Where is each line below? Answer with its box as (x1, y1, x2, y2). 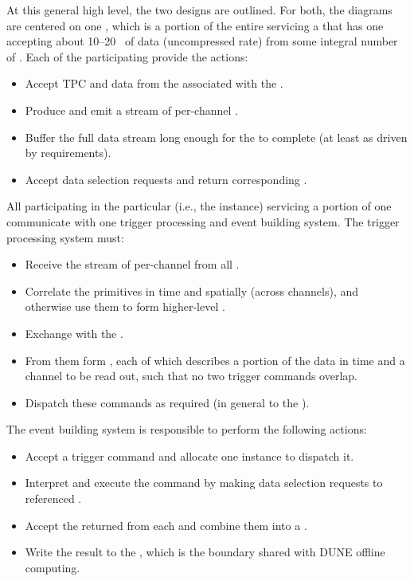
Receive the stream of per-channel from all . (25, 256, 240, 273)
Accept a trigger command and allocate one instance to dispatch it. (25, 447, 354, 464)
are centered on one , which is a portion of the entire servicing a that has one (6, 17, 384, 33)
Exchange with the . (25, 324, 123, 341)
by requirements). (25, 144, 111, 161)
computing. (25, 559, 80, 575)
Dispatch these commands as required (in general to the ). (25, 394, 310, 410)
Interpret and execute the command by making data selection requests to (25, 474, 383, 491)
